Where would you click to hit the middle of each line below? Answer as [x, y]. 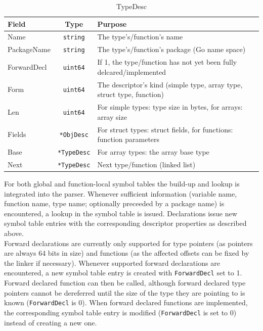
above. [14, 233]
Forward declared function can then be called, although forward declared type [125, 283]
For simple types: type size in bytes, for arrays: [170, 107]
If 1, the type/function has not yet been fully [167, 62]
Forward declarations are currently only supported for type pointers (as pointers [128, 243]
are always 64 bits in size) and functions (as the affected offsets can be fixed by [127, 253]
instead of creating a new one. [51, 322]
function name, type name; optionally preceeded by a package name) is [114, 203]
